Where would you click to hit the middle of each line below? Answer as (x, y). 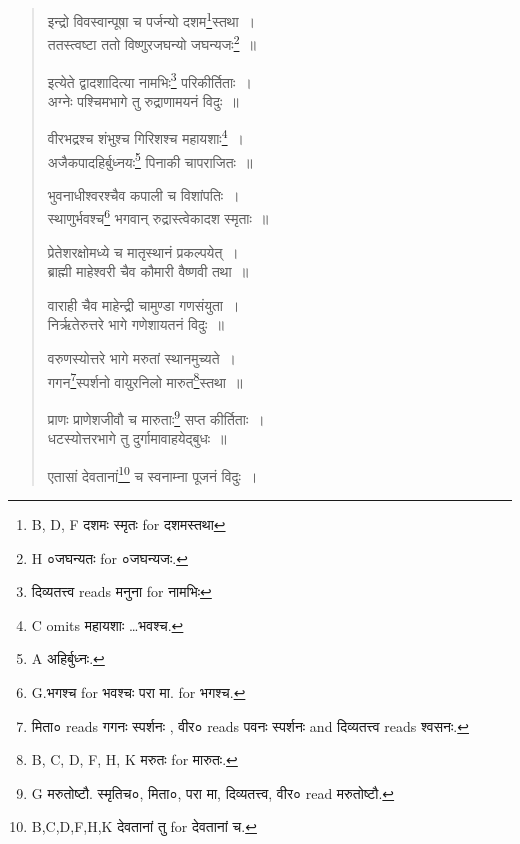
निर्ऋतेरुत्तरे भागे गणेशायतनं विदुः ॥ (135, 324)
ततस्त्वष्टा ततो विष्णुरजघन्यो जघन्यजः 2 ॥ (151, 42)
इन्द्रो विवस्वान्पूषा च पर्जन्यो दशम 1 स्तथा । (151, 19)
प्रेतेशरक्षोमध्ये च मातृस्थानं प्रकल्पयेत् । (143, 251)
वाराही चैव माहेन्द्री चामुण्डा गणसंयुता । (143, 304)
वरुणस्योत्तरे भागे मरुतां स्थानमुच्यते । (141, 358)
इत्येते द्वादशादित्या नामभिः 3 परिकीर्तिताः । (149, 80)
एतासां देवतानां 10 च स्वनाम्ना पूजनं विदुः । (152, 474)
